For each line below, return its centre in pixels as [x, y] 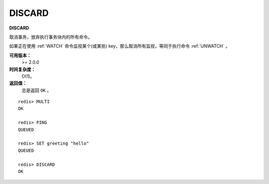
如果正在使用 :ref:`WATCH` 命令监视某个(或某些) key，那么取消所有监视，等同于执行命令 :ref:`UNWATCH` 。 [120, 46]
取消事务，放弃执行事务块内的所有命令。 [51, 37]
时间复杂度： [22, 69]
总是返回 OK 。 [37, 90]
